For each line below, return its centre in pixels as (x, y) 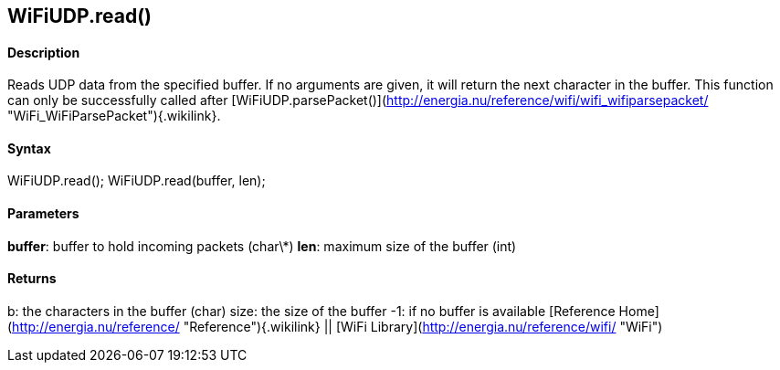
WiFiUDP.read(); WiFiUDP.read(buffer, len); (137, 181)
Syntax (29, 148)
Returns (32, 279)
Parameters (43, 214)
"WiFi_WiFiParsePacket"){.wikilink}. (114, 116)
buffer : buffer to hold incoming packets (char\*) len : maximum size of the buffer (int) (262, 246)
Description (44, 52)
